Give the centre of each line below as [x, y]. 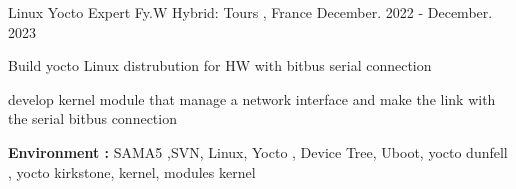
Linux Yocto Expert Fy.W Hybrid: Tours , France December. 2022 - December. [250, 12]
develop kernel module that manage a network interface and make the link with [252, 98]
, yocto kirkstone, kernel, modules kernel [132, 171]
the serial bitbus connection [92, 118]
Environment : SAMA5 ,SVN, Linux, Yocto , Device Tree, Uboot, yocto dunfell [258, 151]
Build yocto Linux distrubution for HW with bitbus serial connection [220, 65]
